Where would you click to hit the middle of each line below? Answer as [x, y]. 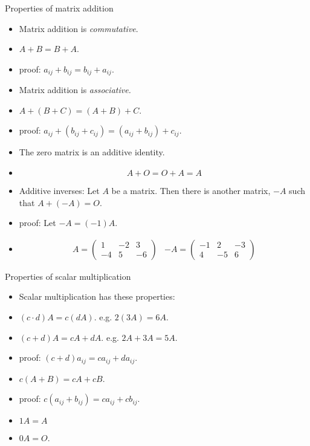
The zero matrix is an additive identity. [92, 152]
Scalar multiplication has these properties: [97, 296]
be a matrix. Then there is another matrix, [191, 191]
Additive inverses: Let [59, 191]
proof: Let [37, 223]
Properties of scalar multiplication [68, 276]
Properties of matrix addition [59, 8]
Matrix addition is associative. [75, 90]
